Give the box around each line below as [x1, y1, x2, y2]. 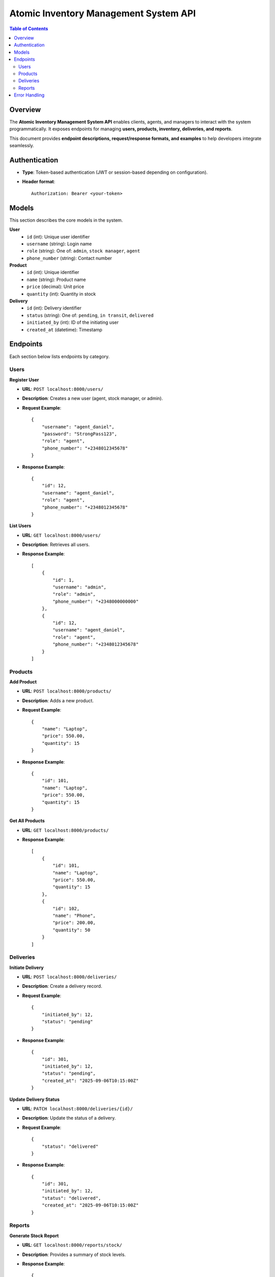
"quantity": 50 [52, 927, 91, 933]
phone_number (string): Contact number [26, 255, 112, 261]
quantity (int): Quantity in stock [26, 291, 96, 297]
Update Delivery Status [9, 1096, 60, 1102]
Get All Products [9, 818, 45, 824]
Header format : [22, 179, 56, 185]
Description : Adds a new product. [22, 697, 94, 703]
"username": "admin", [52, 584, 107, 590]
